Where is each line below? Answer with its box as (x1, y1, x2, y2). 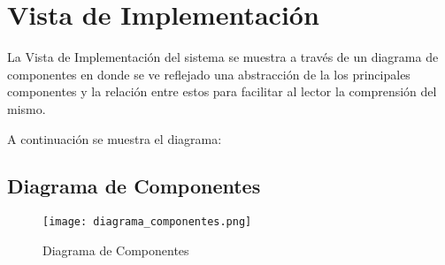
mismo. (7, 99, 46, 117)
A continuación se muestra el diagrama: (7, 129, 222, 148)
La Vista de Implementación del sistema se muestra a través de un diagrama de (7, 48, 439, 66)
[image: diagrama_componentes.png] (42, 216, 252, 229)
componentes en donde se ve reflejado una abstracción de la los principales (7, 64, 410, 83)
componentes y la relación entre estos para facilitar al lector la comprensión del (7, 82, 437, 101)
